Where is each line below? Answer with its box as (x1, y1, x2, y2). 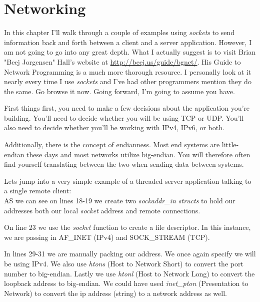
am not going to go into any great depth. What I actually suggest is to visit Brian (4, 47, 256, 57)
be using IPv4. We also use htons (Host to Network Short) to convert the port (4, 258, 243, 268)
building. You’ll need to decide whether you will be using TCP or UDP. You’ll (4, 112, 244, 123)
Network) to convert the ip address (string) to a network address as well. (4, 287, 227, 298)
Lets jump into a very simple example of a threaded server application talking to (4, 175, 251, 186)
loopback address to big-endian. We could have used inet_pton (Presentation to (4, 278, 248, 288)
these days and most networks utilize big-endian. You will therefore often (26, 149, 250, 159)
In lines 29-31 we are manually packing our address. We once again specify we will (4, 248, 256, 259)
